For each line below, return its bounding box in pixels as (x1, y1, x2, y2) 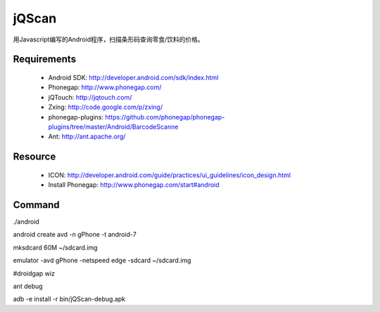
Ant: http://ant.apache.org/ (48, 132, 126, 141)
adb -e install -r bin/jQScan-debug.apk (13, 295, 126, 304)
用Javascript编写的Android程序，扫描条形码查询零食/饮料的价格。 (13, 35, 204, 44)
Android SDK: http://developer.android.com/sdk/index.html (48, 73, 219, 82)
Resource (13, 151, 56, 163)
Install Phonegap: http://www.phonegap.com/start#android (48, 181, 220, 189)
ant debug (13, 282, 43, 290)
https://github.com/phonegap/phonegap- (105, 112, 225, 121)
